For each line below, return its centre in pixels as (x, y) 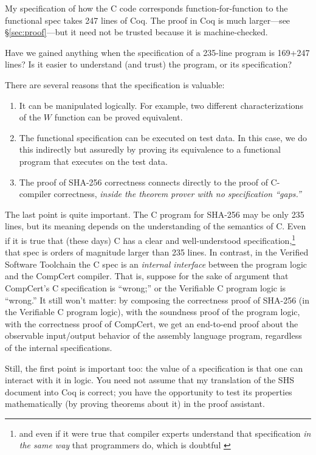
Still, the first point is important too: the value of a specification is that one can (154, 368)
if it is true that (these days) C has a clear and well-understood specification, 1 (150, 239)
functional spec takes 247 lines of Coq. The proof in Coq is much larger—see (148, 20)
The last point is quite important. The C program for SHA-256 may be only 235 (155, 214)
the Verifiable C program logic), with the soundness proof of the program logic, (153, 312)
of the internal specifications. (59, 347)
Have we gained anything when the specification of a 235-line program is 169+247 (157, 52)
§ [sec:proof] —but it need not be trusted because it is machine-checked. (136, 32)
